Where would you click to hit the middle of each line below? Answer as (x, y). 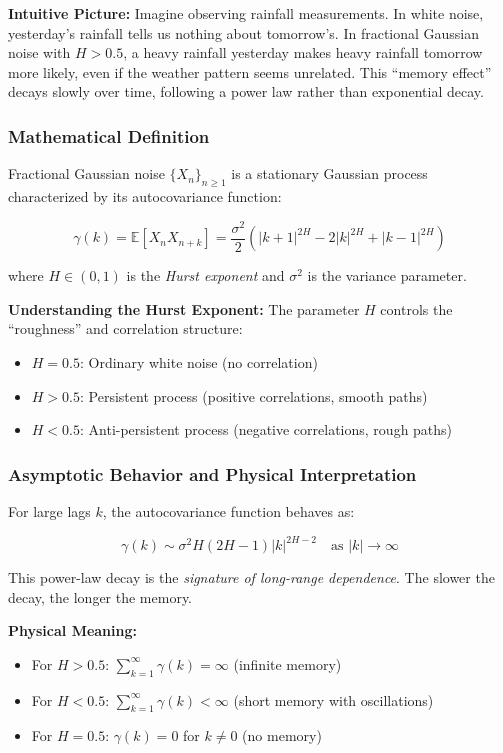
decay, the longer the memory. (100, 596)
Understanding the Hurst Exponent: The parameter (184, 308)
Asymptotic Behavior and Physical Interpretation (212, 473)
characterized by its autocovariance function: (145, 195)
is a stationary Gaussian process (329, 173)
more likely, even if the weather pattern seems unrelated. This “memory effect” (250, 71)
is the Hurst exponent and (205, 275)
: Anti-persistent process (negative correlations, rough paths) (266, 429)
